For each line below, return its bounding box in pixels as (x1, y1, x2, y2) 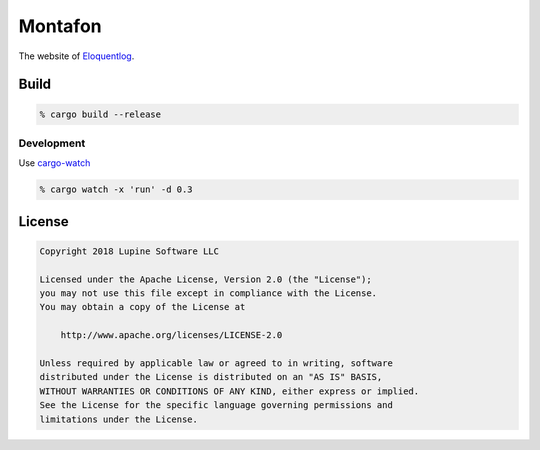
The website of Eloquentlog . (18, 50, 135, 62)
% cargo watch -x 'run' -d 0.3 (39, 184, 194, 195)
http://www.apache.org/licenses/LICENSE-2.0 (60, 330, 283, 341)
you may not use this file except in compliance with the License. (39, 288, 378, 299)
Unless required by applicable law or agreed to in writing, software (39, 357, 394, 369)
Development (18, 136, 86, 150)
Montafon (18, 15, 102, 37)
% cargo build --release (39, 108, 162, 120)
